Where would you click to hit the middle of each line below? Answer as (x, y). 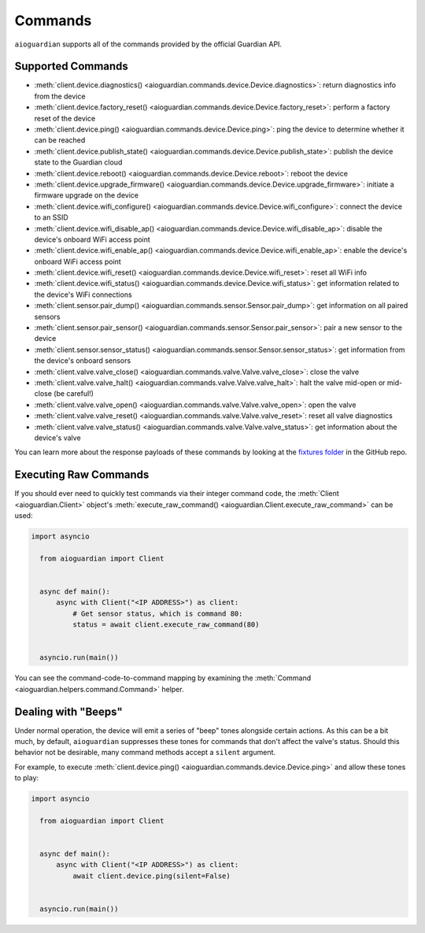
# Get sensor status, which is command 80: (157, 613)
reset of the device (65, 118)
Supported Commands (72, 67)
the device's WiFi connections (83, 294)
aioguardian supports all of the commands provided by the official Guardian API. (148, 44)
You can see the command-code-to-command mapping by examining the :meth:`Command (163, 678)
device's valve (58, 438)
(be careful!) (74, 394)
